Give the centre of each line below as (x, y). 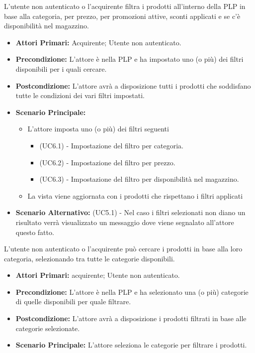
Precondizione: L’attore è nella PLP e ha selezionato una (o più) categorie (132, 292)
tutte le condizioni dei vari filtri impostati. (80, 95)
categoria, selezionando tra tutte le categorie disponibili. (89, 258)
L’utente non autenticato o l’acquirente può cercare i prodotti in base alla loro (123, 249)
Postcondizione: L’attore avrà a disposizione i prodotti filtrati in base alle (131, 318)
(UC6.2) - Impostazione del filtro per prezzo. (107, 162)
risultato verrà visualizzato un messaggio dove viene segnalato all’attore (125, 222)
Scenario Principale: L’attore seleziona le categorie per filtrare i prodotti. (131, 345)
